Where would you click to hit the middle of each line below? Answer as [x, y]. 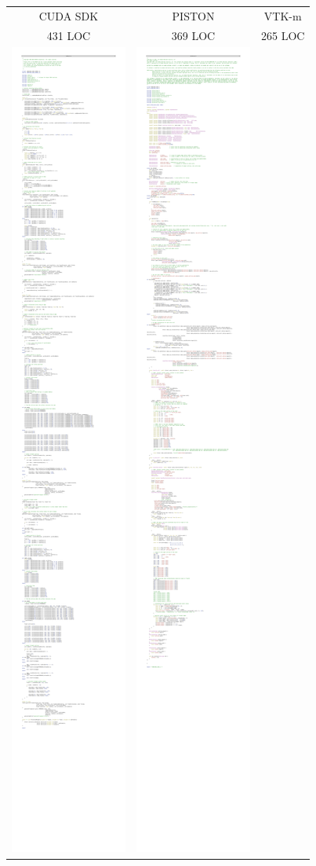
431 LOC [69, 35]
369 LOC [193, 35]
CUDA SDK [69, 15]
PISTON [193, 15]
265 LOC [283, 35]
